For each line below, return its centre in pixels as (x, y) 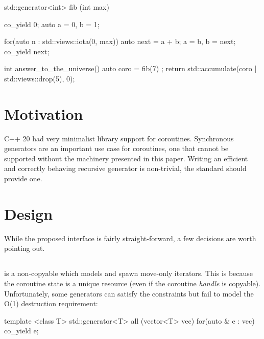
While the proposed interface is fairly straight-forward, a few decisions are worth (130, 238)
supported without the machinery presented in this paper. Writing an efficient (126, 158)
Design (29, 213)
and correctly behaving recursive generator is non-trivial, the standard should (125, 168)
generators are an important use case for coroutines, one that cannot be (116, 148)
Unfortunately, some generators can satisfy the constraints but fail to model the (129, 293)
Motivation (44, 113)
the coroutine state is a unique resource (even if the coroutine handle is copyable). (133, 283)
